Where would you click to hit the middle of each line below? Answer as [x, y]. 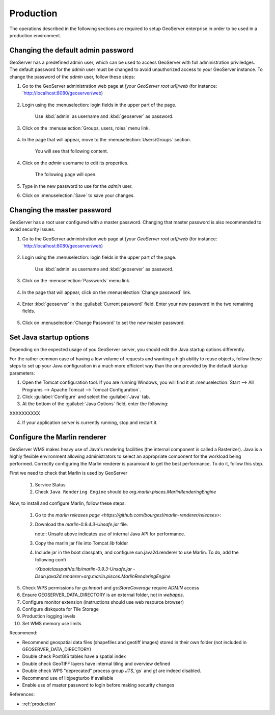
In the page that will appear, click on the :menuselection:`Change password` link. [107, 292]
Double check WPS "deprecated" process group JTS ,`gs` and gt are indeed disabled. [112, 671]
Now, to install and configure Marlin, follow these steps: [68, 503]
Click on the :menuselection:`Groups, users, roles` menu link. [86, 128]
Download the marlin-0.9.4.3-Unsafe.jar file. [81, 524]
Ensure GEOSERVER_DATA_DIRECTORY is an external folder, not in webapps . [103, 595]
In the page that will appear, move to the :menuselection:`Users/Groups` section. [107, 139]
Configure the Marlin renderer [58, 437]
